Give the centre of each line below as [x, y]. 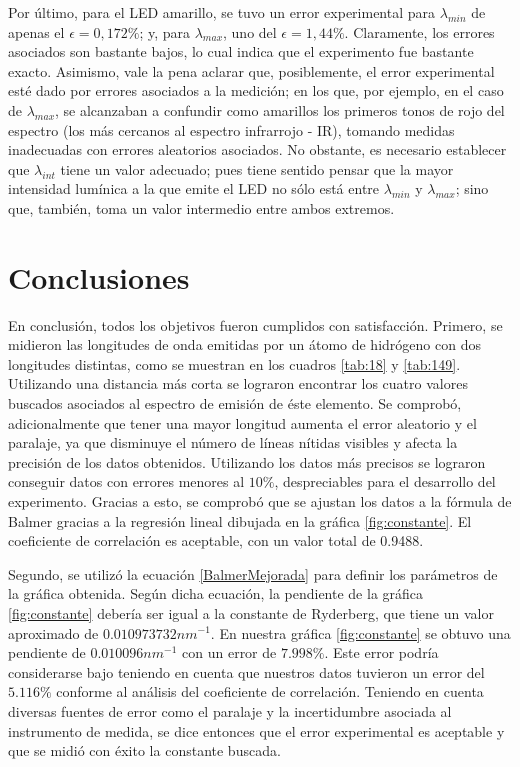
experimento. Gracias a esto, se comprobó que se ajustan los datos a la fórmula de [260, 501]
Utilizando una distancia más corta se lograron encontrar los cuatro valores [238, 383]
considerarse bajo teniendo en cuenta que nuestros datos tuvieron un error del [246, 671]
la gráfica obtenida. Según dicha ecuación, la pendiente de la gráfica [216, 593]
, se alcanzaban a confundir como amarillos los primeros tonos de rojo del [280, 109]
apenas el [36, 31]
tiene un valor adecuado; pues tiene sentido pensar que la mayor [257, 168]
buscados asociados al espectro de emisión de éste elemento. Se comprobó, [235, 403]
